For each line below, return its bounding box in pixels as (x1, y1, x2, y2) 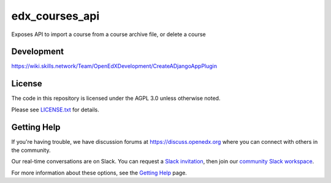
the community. (11, 147, 51, 154)
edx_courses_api (11, 9, 100, 23)
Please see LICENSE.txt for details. (11, 106, 99, 113)
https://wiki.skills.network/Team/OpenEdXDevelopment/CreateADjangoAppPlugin (11, 62, 218, 70)
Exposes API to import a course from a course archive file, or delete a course (11, 31, 206, 38)
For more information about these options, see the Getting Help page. (11, 169, 187, 176)
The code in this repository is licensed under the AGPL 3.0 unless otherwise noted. (11, 95, 221, 102)
